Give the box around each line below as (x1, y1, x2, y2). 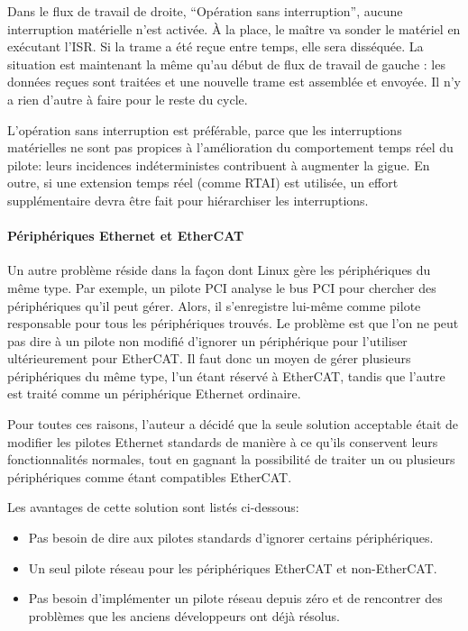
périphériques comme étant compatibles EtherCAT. (7, 467, 292, 486)
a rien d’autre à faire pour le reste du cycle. (7, 89, 248, 108)
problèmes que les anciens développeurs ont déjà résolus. (28, 606, 340, 625)
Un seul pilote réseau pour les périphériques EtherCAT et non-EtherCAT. (28, 558, 437, 577)
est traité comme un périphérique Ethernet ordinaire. (7, 384, 301, 403)
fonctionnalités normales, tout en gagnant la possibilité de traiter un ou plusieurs (7, 450, 455, 469)
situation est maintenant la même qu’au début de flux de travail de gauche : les (7, 54, 445, 73)
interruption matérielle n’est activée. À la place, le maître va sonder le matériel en (7, 19, 461, 38)
